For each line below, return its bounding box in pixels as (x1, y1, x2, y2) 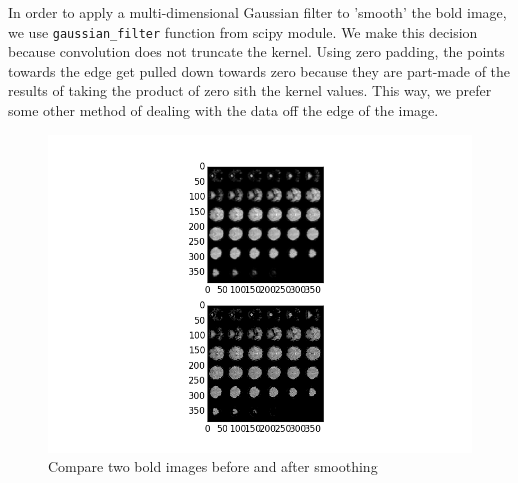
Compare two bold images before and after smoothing (48, 456, 378, 477)
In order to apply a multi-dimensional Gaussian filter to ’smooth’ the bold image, (8, 2, 507, 22)
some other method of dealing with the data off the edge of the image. (8, 100, 439, 121)
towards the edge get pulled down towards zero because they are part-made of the (8, 60, 511, 81)
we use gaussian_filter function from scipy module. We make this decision (8, 21, 478, 42)
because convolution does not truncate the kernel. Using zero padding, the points (8, 41, 505, 62)
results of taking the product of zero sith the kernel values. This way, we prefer (8, 80, 492, 101)
